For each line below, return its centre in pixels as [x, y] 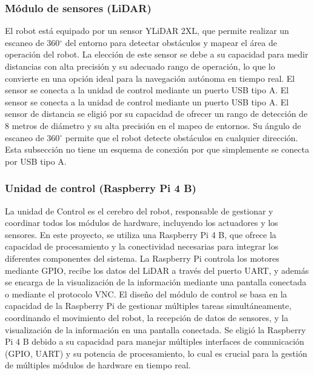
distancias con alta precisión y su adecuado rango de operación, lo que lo [140, 66]
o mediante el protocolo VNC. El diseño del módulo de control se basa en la [146, 294]
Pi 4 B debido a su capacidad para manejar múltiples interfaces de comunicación [155, 341]
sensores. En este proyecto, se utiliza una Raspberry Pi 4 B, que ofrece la [141, 234]
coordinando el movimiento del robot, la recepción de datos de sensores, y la [147, 317]
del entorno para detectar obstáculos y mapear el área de [171, 42]
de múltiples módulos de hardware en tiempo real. [98, 365]
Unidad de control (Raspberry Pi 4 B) [101, 188]
